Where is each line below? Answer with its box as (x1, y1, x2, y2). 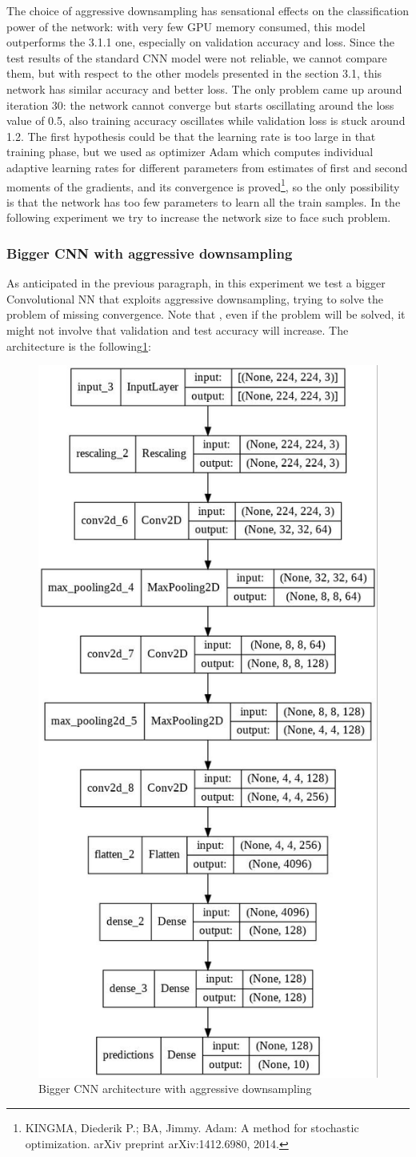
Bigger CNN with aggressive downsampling (6, 243, 293, 263)
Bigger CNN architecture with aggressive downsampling (38, 1080, 312, 1097)
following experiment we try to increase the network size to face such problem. (6, 209, 391, 226)
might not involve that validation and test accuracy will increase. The (6, 321, 349, 338)
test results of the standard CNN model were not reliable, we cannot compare (6, 49, 387, 66)
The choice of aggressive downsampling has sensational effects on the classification (6, 2, 410, 18)
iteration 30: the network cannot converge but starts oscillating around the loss (6, 96, 394, 113)
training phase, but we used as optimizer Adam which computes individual (6, 143, 374, 160)
